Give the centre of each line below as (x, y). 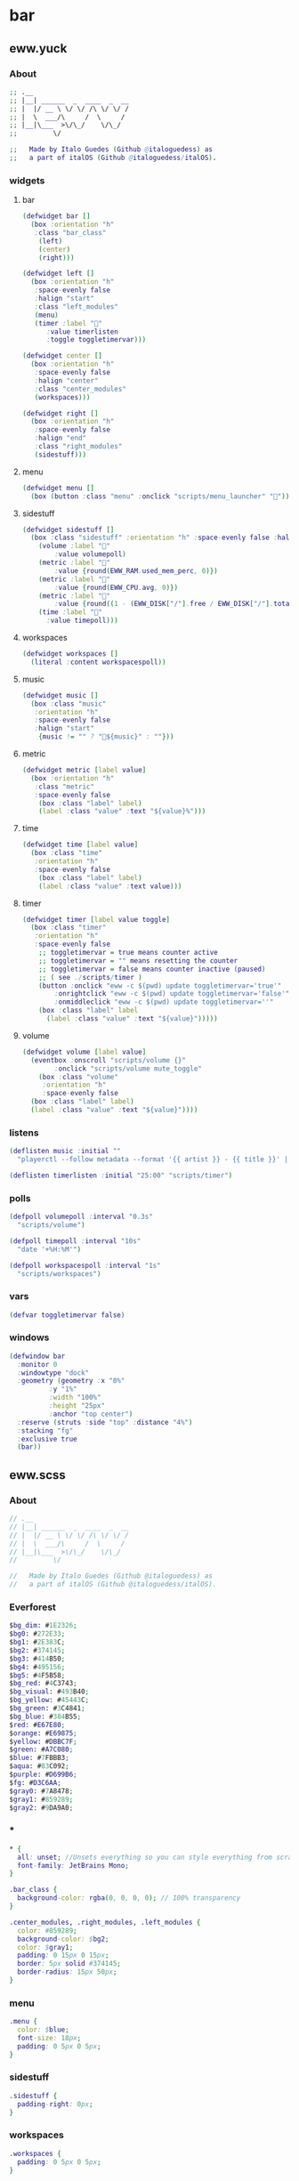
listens (24, 1133)
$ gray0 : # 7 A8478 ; (41, 1791)
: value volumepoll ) (90, 554)
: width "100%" (75, 1398)
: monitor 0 (37, 1364)
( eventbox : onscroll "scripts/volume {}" (109, 1060)
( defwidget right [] (60, 413)
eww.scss (38, 1475)
